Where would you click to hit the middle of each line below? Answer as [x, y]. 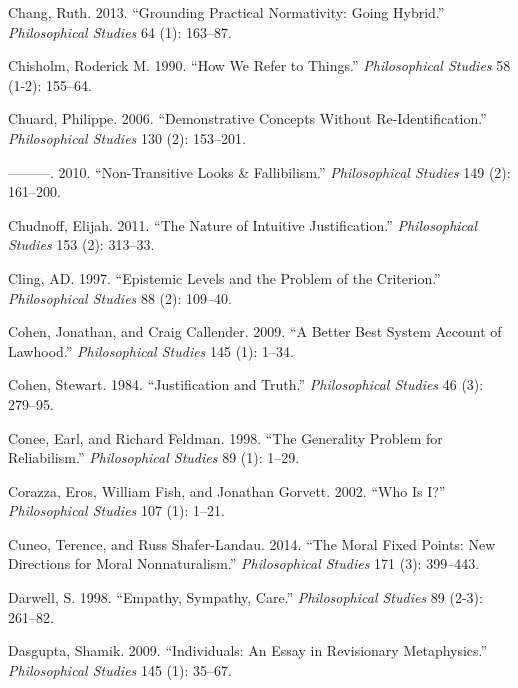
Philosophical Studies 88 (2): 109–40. [120, 297]
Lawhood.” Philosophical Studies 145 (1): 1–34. [151, 350]
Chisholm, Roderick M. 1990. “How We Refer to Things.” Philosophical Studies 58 [259, 65]
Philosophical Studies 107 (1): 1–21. [116, 510]
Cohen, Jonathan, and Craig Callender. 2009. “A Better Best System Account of [255, 331]
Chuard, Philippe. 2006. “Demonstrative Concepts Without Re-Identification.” [247, 118]
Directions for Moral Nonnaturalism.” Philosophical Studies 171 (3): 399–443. [244, 563]
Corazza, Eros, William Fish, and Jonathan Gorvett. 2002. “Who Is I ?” [227, 490]
